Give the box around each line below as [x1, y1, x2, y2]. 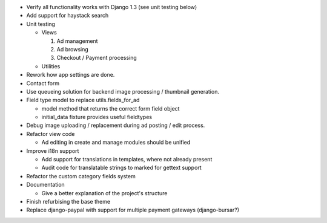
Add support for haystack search [26, 12, 109, 19]
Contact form [26, 79, 60, 87]
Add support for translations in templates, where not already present [41, 156, 213, 163]
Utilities [41, 62, 61, 69]
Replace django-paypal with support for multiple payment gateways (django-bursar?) [26, 206, 239, 214]
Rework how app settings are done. [26, 71, 115, 79]
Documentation [26, 181, 65, 189]
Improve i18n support [26, 147, 79, 154]
